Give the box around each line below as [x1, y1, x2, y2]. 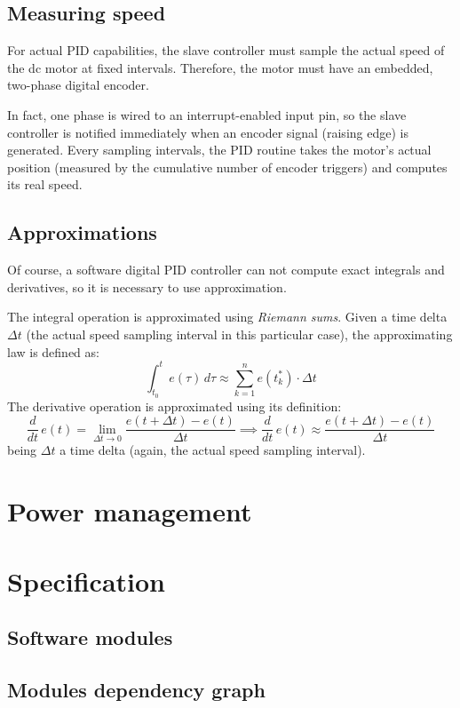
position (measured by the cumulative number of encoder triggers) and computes [7, 157, 448, 176]
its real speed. [7, 175, 83, 194]
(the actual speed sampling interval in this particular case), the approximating [26, 324, 453, 343]
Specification [7, 562, 165, 599]
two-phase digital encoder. [7, 76, 149, 94]
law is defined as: [7, 342, 99, 361]
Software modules [7, 624, 173, 651]
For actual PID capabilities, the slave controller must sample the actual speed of [7, 41, 445, 60]
